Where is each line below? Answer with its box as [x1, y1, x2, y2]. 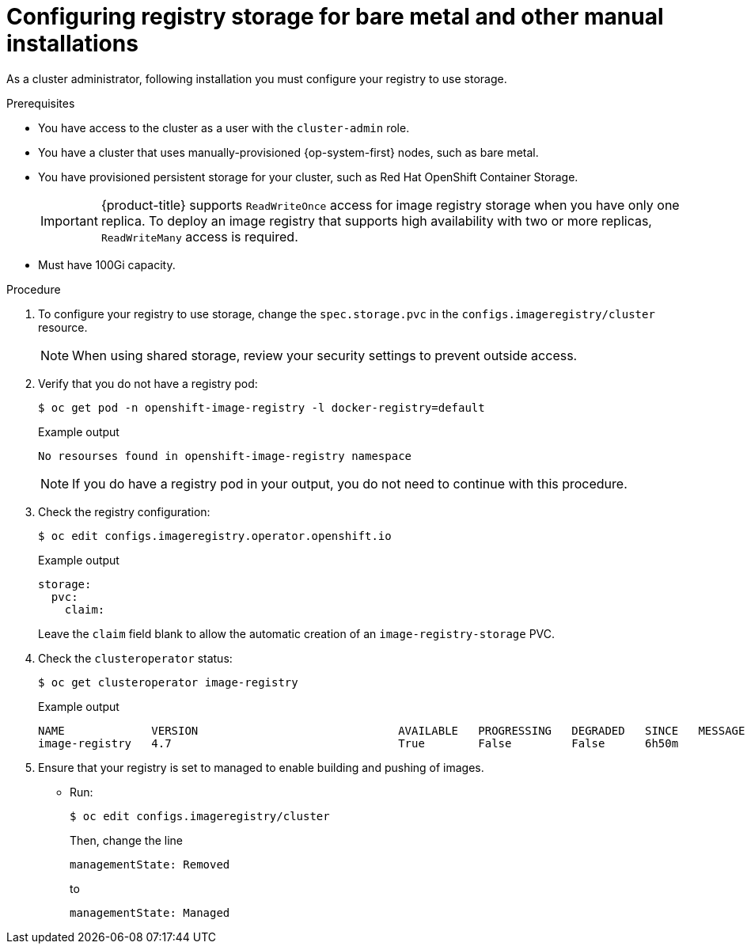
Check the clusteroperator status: [38, 651, 233, 665]
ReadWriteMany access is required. [100, 228, 298, 245]
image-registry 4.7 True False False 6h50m [38, 736, 679, 750]
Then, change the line [70, 833, 183, 847]
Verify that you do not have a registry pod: [38, 376, 258, 390]
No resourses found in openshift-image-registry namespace [38, 449, 412, 462]
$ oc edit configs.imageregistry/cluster [70, 809, 330, 823]
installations [6, 30, 138, 57]
